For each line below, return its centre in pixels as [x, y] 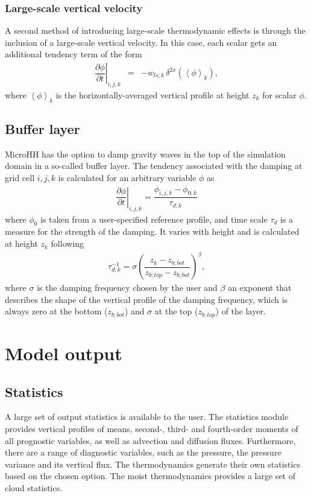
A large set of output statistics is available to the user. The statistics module [147, 417]
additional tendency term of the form [74, 54]
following [68, 243]
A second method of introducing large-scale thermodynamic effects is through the [155, 30]
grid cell [20, 178]
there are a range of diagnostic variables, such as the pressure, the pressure [143, 452]
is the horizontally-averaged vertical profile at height [152, 94]
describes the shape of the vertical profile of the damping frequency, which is [146, 299]
